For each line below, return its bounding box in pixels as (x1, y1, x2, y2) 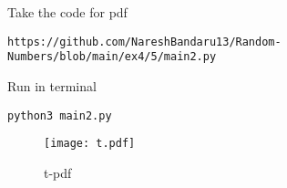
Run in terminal (7, 76, 97, 95)
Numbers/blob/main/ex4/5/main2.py (7, 50, 217, 64)
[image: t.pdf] (44, 137, 136, 151)
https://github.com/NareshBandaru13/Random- (7, 35, 282, 48)
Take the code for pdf (7, 3, 128, 21)
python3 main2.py (7, 109, 112, 122)
